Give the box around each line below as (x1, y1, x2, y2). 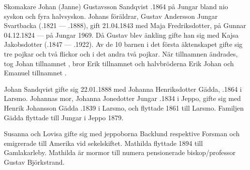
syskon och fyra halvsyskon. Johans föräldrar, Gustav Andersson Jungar (4, 11, 218, 21)
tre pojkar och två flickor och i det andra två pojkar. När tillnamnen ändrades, (4, 48, 238, 58)
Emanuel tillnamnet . (4, 68, 67, 78)
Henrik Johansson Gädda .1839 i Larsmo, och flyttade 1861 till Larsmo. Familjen (4, 102, 244, 113)
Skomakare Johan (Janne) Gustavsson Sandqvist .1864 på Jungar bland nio (4, 1, 228, 11)
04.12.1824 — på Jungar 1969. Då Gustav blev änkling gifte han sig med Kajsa (4, 29, 239, 40)
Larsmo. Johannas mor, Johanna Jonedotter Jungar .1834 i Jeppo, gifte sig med (4, 93, 241, 103)
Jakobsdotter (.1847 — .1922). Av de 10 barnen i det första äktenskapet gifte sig (4, 39, 243, 49)
